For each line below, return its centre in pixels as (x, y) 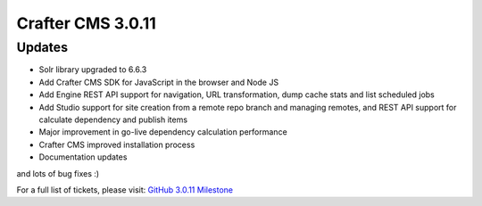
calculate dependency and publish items (113, 119)
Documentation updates (83, 157)
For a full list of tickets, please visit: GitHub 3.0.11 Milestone (125, 190)
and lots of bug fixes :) (58, 173)
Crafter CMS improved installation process (117, 144)
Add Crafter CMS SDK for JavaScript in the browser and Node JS (159, 82)
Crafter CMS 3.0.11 (86, 23)
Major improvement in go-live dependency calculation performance (163, 132)
